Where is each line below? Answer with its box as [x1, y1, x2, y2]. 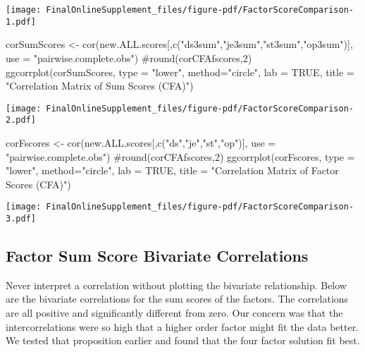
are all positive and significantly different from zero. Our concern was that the [6, 305, 343, 320]
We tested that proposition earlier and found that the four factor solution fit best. [6, 333, 360, 348]
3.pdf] [6, 214, 36, 224]
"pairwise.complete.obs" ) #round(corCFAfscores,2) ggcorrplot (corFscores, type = [6, 149, 355, 164]
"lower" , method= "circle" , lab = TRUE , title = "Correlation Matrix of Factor [6, 163, 339, 178]
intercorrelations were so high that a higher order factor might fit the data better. [6, 319, 359, 334]
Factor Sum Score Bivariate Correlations [6, 245, 309, 267]
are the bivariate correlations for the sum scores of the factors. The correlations [6, 291, 349, 306]
